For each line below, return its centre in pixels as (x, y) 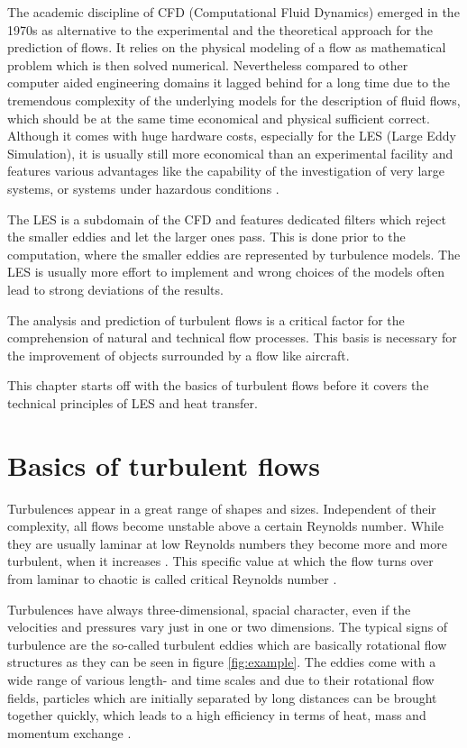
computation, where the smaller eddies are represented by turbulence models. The (234, 254)
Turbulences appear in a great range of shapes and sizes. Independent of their (222, 508)
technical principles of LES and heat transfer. (133, 402)
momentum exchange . (69, 732)
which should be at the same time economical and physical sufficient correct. (219, 118)
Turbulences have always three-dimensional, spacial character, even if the (209, 609)
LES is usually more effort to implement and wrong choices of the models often (226, 272)
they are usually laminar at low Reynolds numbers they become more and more (227, 543)
